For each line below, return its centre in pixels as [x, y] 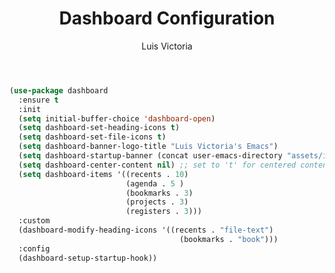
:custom [34, 221]
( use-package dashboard [59, 90]
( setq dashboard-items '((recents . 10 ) [103, 174]
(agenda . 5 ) [155, 183]
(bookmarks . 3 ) [159, 193]
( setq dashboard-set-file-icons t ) [92, 137]
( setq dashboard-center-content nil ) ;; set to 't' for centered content [175, 165]
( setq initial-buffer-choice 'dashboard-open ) [117, 118]
